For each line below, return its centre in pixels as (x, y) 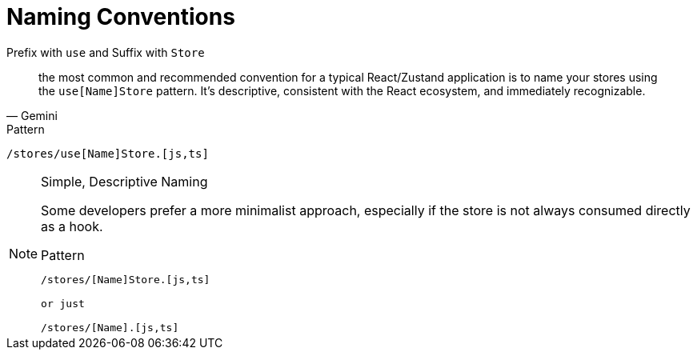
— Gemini (32, 115)
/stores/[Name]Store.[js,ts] (126, 279)
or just (63, 303)
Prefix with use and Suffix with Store (106, 52)
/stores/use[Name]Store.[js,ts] (108, 153)
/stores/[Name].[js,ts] (110, 327)
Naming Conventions (121, 17)
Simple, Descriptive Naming (124, 181)
